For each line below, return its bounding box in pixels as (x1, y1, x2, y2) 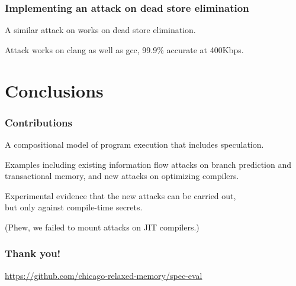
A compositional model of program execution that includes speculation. (5, 138, 264, 150)
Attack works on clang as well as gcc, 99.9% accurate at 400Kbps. (5, 43, 244, 56)
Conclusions (5, 78, 104, 102)
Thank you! (5, 246, 61, 261)
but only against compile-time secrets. (5, 201, 143, 213)
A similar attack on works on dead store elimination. (5, 24, 196, 36)
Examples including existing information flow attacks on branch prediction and (5, 158, 291, 170)
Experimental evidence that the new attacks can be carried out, (5, 189, 236, 201)
